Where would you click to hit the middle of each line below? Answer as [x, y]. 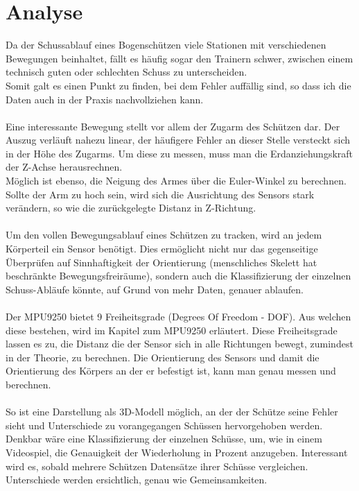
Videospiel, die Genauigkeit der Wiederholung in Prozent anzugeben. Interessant [177, 452]
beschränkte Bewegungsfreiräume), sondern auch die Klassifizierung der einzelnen [178, 276]
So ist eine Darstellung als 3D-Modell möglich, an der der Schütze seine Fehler [172, 412]
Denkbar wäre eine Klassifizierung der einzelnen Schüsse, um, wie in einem [164, 439]
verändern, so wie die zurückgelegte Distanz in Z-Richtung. [131, 208]
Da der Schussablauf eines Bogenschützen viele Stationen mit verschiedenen [166, 45]
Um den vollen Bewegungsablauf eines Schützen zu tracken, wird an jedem [164, 235]
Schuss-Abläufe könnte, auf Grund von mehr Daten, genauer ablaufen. [155, 289]
